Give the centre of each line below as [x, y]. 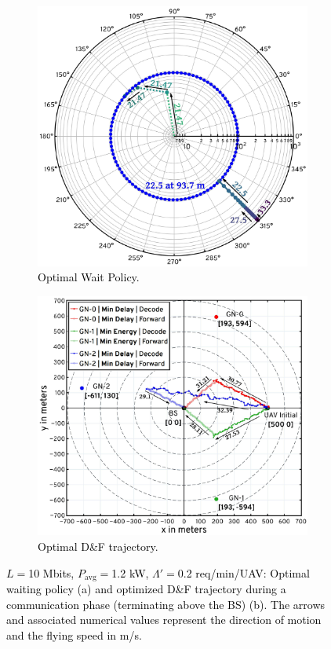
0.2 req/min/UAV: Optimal [244, 572]
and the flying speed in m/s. [74, 634]
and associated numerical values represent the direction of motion [164, 620]
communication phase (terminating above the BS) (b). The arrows [166, 604]
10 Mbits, [51, 572]
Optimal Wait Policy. [89, 277]
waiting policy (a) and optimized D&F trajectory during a [146, 589]
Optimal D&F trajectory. [98, 546]
